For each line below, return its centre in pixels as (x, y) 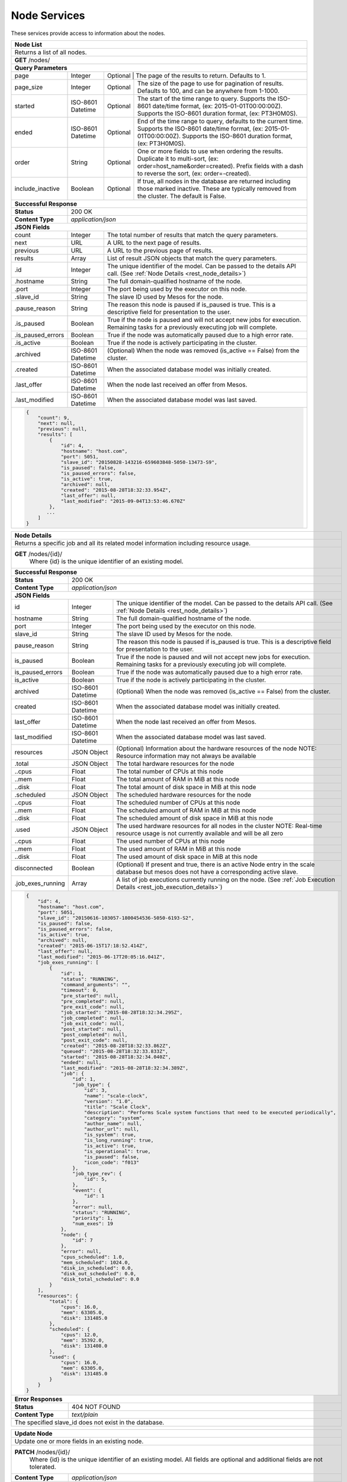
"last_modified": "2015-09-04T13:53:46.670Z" (123, 501)
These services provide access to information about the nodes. (88, 33)
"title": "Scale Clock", (117, 1106)
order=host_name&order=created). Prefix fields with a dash (220, 166)
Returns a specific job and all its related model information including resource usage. (133, 543)
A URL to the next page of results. (154, 242)
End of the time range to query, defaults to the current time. (220, 121)
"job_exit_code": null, (93, 1023)
